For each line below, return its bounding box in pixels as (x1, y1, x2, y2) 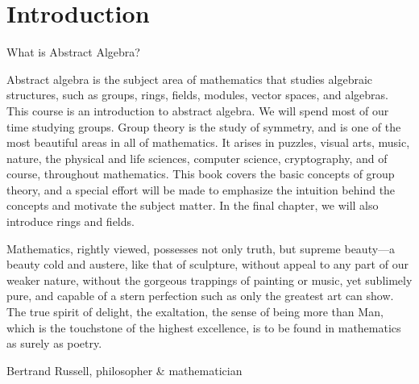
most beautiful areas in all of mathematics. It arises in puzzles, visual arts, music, (6, 134, 410, 151)
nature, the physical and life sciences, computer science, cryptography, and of (6, 149, 388, 166)
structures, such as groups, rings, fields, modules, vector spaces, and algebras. (6, 86, 388, 103)
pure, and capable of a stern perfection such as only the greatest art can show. (6, 287, 394, 304)
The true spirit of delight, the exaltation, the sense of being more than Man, (6, 303, 384, 320)
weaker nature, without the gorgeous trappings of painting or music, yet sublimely (6, 271, 413, 288)
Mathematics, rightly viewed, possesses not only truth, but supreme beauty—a (6, 240, 396, 257)
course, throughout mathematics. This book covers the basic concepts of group (6, 165, 395, 182)
